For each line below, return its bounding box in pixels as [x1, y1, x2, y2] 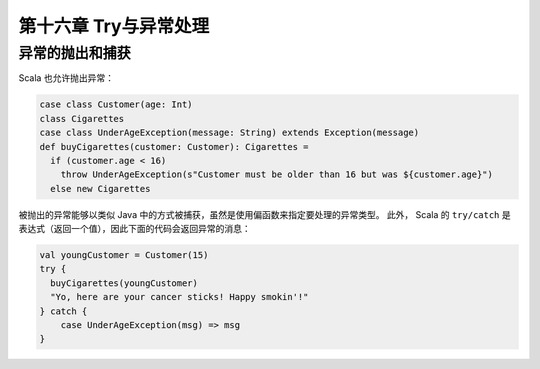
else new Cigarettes [50, 183, 151, 194]
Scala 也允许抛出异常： [18, 72, 115, 84]
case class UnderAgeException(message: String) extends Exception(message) [39, 127, 420, 139]
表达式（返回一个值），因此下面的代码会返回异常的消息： [18, 223, 251, 235]
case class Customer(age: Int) [39, 99, 194, 110]
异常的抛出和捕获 [18, 44, 132, 62]
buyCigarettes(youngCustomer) [50, 277, 199, 289]
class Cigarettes [39, 113, 125, 124]
